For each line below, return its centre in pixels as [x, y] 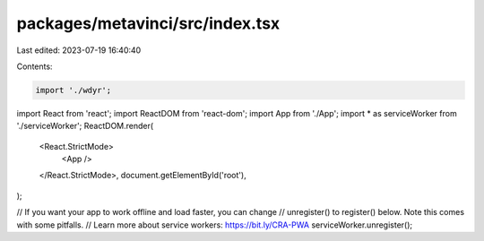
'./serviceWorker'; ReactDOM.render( [85, 126]
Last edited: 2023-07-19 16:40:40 [79, 50]
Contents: [35, 66]
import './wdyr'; [73, 90]
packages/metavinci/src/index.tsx [148, 23]
